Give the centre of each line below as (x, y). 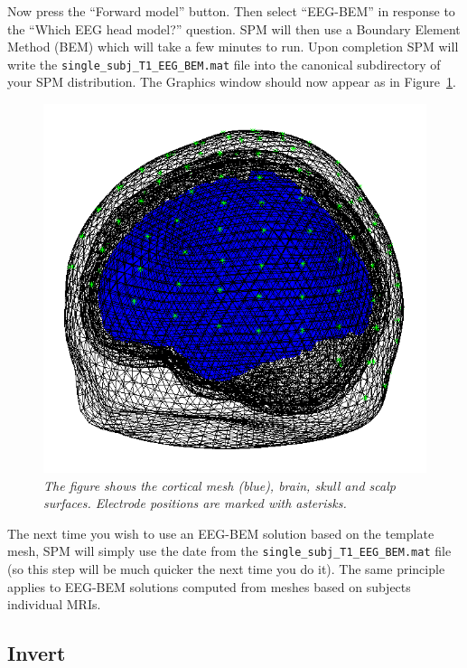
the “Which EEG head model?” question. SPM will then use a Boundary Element (234, 28)
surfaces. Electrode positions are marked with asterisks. (195, 503)
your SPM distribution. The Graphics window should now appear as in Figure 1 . (232, 82)
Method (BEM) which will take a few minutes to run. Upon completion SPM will (233, 47)
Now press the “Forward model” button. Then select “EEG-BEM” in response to (231, 11)
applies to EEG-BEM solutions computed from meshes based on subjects (209, 586)
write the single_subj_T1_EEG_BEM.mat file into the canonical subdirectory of (224, 64)
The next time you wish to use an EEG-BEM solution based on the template (221, 533)
